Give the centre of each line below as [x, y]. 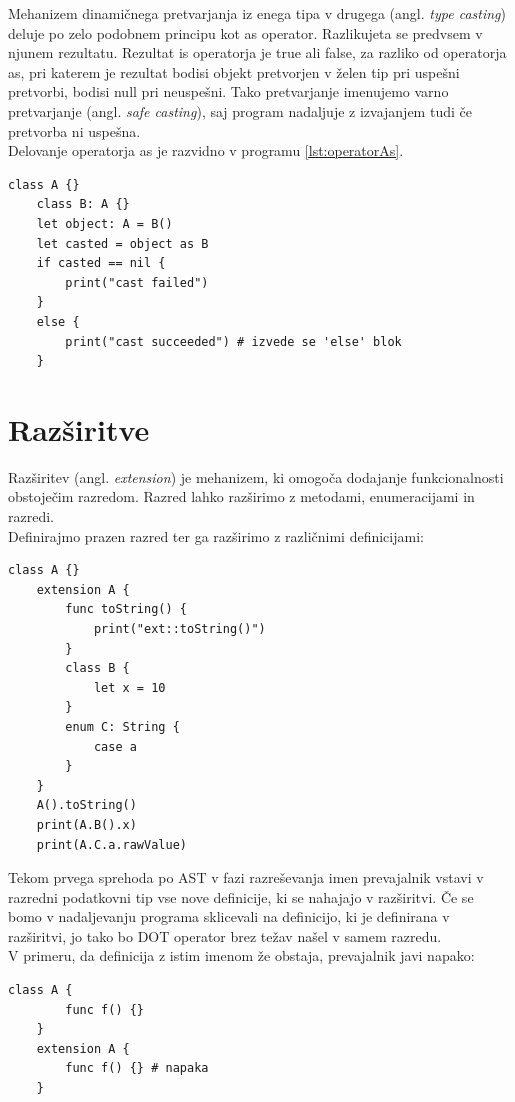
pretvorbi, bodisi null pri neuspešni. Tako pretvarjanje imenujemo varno [228, 91]
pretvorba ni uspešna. [74, 130]
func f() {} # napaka [137, 1068]
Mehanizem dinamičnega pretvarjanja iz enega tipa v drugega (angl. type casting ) [257, 13]
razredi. [31, 516]
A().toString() [86, 805]
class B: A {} [83, 204]
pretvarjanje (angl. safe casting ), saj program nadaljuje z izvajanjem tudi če [240, 110]
